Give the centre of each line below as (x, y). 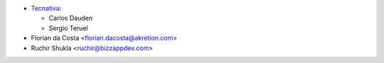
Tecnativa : (46, 8)
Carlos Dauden (70, 18)
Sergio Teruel (68, 28)
